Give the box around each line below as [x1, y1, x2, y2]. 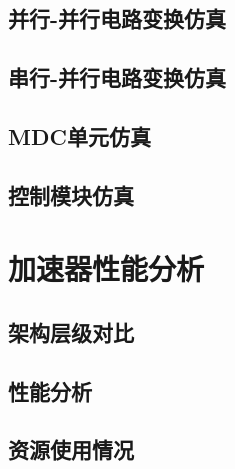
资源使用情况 [8, 434, 134, 465]
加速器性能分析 [8, 248, 205, 289]
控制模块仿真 [8, 179, 134, 210]
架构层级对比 [8, 316, 134, 347]
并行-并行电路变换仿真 [8, 3, 227, 34]
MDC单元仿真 [8, 120, 151, 151]
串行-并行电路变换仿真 [8, 62, 227, 93]
